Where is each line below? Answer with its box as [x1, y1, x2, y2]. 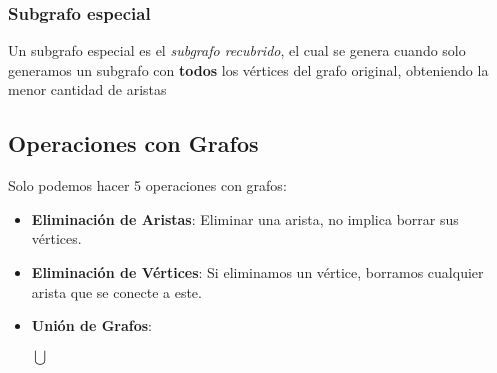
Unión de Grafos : [31, 315, 152, 336]
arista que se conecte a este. [31, 281, 202, 302]
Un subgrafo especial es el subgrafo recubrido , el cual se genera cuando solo [8, 40, 466, 61]
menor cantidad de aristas [8, 79, 167, 100]
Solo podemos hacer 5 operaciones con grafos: [8, 175, 287, 196]
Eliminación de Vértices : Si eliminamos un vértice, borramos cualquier [31, 261, 484, 282]
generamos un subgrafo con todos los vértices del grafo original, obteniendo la [8, 59, 489, 80]
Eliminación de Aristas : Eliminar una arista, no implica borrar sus [31, 208, 459, 229]
